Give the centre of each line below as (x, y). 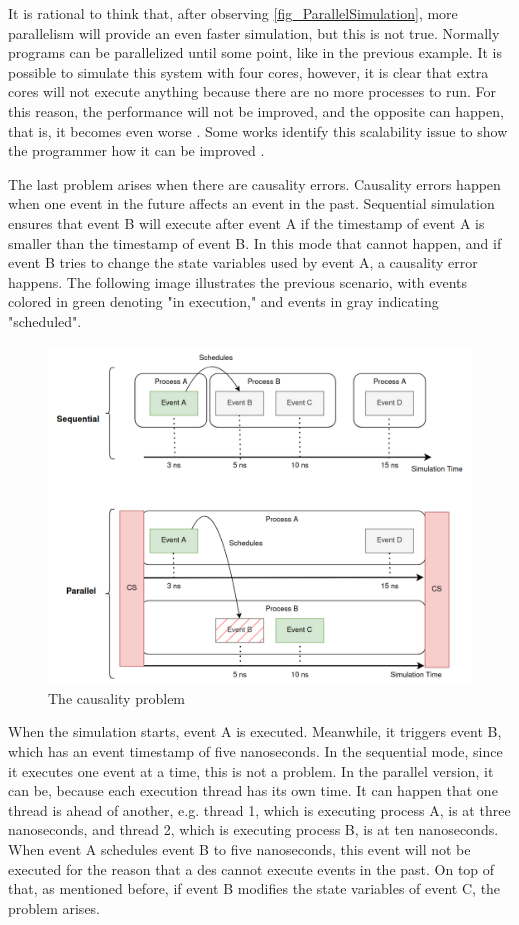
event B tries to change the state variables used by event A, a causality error (243, 262)
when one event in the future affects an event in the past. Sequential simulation (251, 203)
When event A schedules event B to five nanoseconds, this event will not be (239, 848)
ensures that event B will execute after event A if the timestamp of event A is (246, 222)
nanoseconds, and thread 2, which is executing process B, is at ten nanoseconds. (253, 829)
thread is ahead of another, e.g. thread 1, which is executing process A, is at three (259, 809)
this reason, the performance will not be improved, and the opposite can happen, (256, 110)
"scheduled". (45, 320)
